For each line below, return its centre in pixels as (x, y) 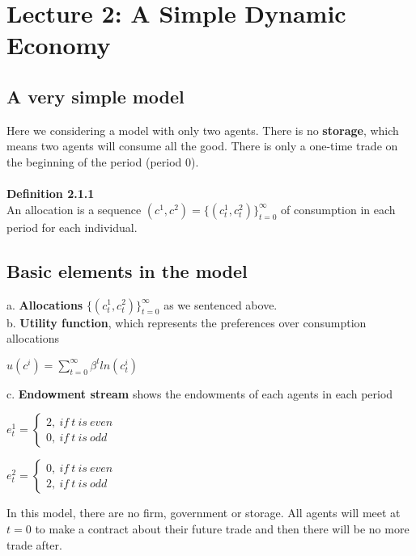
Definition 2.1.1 (51, 194)
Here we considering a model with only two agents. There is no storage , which (203, 130)
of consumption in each (338, 209)
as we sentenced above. (221, 304)
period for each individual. (72, 227)
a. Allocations (45, 304)
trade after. (34, 544)
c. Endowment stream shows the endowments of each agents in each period (200, 393)
